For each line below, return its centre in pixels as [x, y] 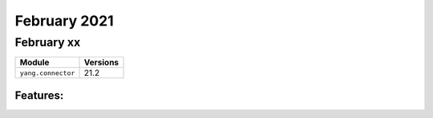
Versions [101, 62]
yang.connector [47, 73]
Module [34, 62]
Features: [39, 95]
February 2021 [64, 21]
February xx [48, 42]
